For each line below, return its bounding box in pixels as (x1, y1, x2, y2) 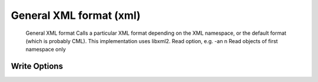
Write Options (11, 61, 63, 71)
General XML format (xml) (11, 9, 141, 22)
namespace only (25, 46, 66, 53)
